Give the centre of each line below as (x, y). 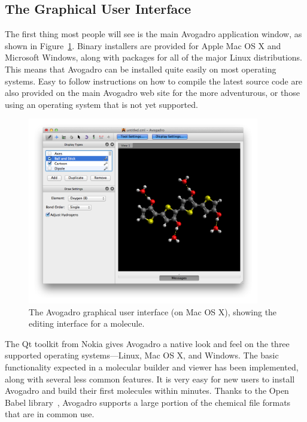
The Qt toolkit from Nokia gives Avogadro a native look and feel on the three (147, 343)
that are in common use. (50, 414)
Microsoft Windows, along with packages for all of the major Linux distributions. (154, 57)
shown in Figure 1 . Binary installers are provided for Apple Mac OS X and (143, 45)
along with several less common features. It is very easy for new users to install (150, 379)
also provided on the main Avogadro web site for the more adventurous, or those (152, 93)
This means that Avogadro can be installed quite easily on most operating (141, 69)
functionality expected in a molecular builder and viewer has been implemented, (152, 367)
